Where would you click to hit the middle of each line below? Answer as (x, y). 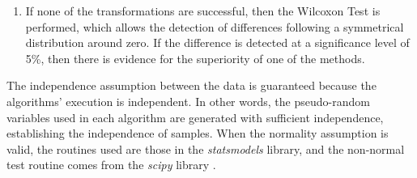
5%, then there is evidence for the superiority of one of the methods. (195, 58)
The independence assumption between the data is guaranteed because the (191, 85)
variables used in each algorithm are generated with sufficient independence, (195, 117)
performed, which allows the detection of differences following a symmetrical (215, 26)
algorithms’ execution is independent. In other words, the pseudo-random (188, 101)
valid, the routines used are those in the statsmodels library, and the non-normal (206, 148)
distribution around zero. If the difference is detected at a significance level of (217, 42)
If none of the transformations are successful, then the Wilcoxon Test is (203, 11)
